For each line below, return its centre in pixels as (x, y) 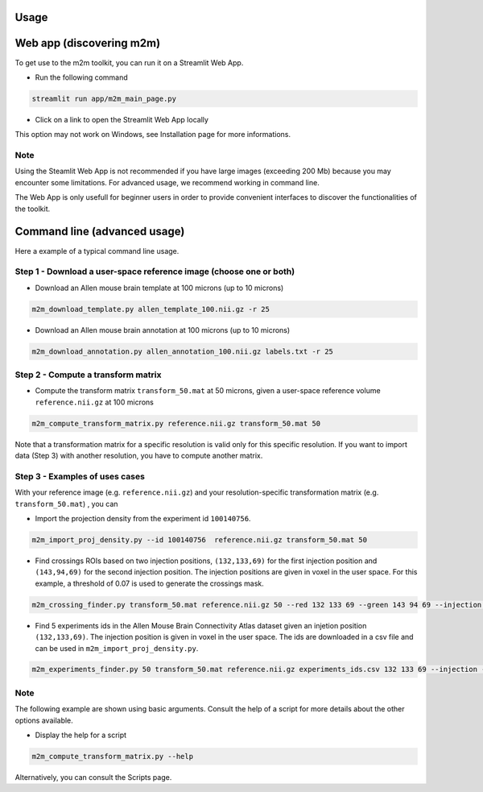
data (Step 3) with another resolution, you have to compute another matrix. (139, 456)
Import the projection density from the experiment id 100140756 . (143, 518)
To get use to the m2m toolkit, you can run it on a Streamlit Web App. (129, 62)
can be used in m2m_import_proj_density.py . (117, 648)
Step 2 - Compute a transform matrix (88, 375)
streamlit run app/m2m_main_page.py (104, 98)
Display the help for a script (81, 735)
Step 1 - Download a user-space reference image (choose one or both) (155, 272)
